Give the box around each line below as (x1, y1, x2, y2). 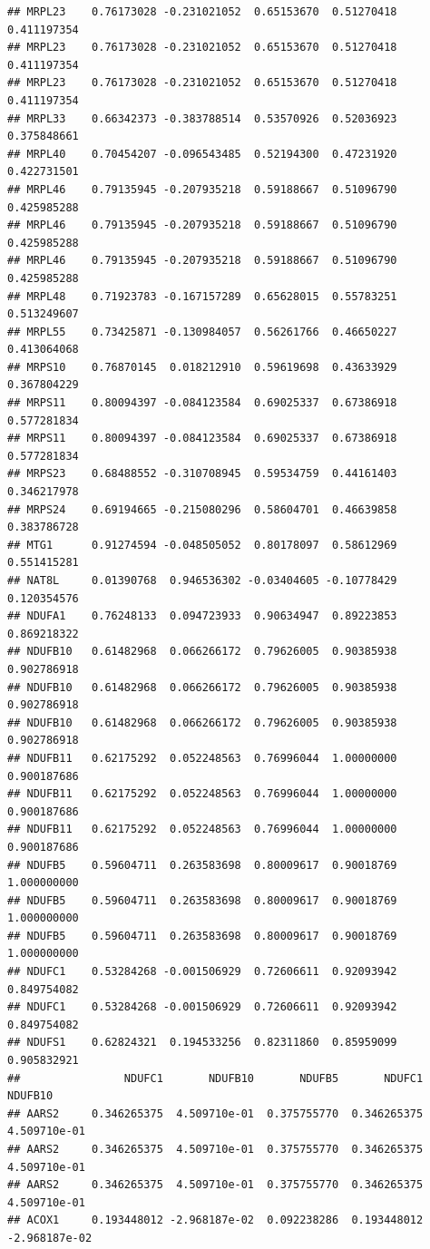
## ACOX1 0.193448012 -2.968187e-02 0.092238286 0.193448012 (7, 1214, 424, 1227)
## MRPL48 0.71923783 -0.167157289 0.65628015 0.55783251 (7, 289, 397, 303)
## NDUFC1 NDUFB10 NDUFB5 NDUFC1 (7, 1071, 424, 1085)
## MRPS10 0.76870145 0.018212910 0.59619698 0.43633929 (7, 360, 397, 374)
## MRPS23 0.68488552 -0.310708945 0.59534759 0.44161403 (7, 467, 397, 481)
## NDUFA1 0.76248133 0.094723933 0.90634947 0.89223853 (7, 610, 397, 623)
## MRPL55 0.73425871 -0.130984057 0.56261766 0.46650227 (7, 325, 397, 338)
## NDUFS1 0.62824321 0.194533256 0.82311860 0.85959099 (7, 1036, 397, 1049)
